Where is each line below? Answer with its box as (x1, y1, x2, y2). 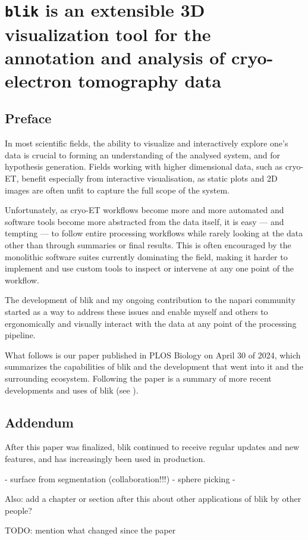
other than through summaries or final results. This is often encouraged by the (5, 239, 291, 251)
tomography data (78, 68, 222, 92)
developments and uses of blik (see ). (5, 383, 139, 396)
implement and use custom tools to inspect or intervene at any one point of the (5, 262, 294, 274)
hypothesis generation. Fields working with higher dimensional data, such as (5, 160, 283, 173)
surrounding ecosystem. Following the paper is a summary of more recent (5, 372, 272, 384)
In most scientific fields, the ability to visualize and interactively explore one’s (5, 137, 288, 149)
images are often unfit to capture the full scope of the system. (5, 183, 230, 196)
